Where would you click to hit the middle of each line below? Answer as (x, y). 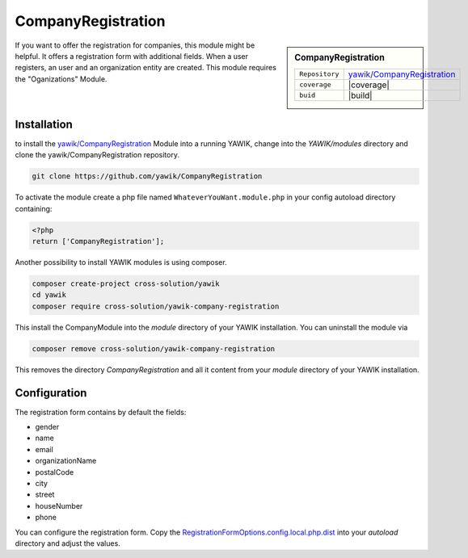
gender (47, 427)
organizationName (66, 461)
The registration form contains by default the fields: (101, 412)
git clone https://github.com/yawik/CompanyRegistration (147, 176)
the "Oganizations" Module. (61, 79)
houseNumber (59, 506)
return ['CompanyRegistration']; (98, 241)
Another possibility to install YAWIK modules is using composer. (121, 262)
